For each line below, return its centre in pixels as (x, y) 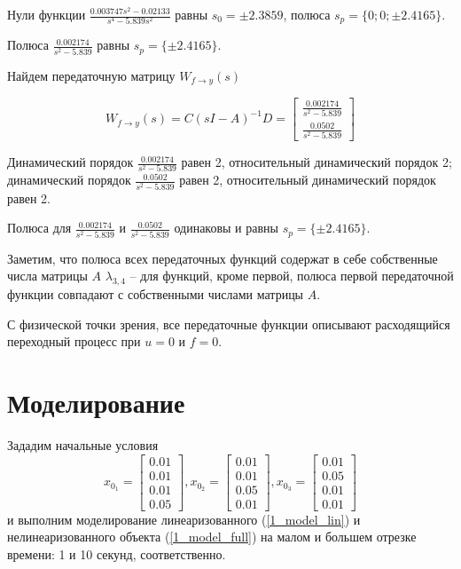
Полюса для (39, 228)
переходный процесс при (74, 341)
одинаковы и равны (226, 228)
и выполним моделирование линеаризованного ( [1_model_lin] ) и (184, 519)
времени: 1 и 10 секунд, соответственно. (117, 553)
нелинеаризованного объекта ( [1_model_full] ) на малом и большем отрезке (212, 537)
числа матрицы (47, 276)
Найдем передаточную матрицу (91, 75)
